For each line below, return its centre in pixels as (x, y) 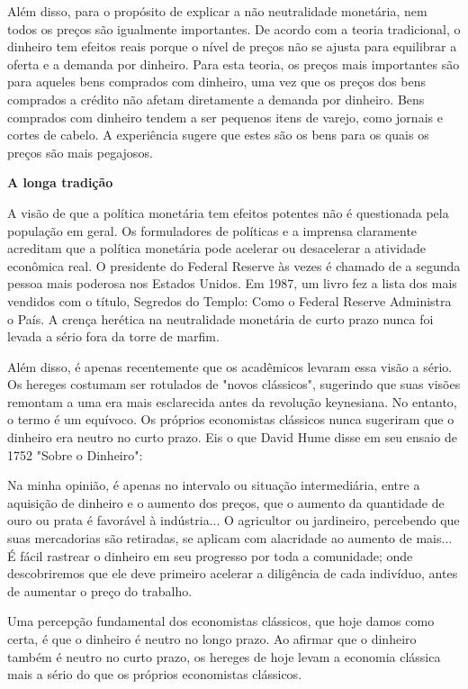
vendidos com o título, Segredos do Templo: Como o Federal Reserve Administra (229, 300)
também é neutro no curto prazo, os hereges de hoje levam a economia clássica (224, 656)
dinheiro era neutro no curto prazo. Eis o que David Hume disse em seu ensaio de (232, 437)
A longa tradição (60, 182)
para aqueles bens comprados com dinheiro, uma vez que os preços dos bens (216, 82)
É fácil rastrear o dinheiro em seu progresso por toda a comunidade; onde (210, 555)
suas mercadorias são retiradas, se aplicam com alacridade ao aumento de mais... (230, 538)
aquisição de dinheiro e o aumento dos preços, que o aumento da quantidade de (226, 502)
